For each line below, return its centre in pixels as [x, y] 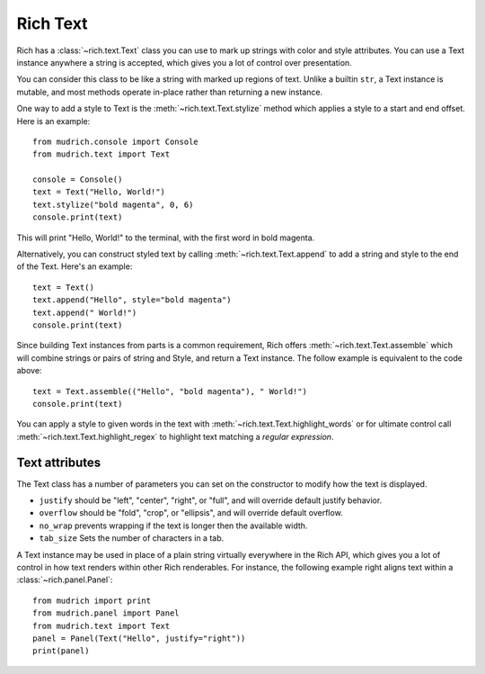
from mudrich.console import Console [116, 141]
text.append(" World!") [85, 312]
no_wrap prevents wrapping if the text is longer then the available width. [173, 526]
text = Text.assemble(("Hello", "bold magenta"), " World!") [170, 391]
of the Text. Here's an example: [75, 266]
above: [29, 371]
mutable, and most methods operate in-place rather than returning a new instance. [170, 92]
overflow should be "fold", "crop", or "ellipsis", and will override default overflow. [191, 513]
